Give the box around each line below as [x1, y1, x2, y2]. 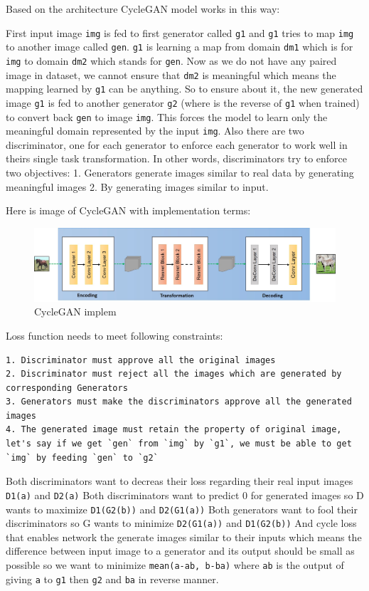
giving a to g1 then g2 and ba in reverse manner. [6, 571, 219, 586]
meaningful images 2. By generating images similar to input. [6, 179, 269, 194]
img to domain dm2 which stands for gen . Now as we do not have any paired [6, 53, 337, 68]
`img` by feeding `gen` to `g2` [6, 452, 159, 463]
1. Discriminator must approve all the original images [6, 355, 276, 365]
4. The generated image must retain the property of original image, [6, 424, 342, 435]
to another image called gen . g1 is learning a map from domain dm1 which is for [6, 39, 353, 54]
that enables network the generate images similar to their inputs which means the [6, 529, 362, 544]
